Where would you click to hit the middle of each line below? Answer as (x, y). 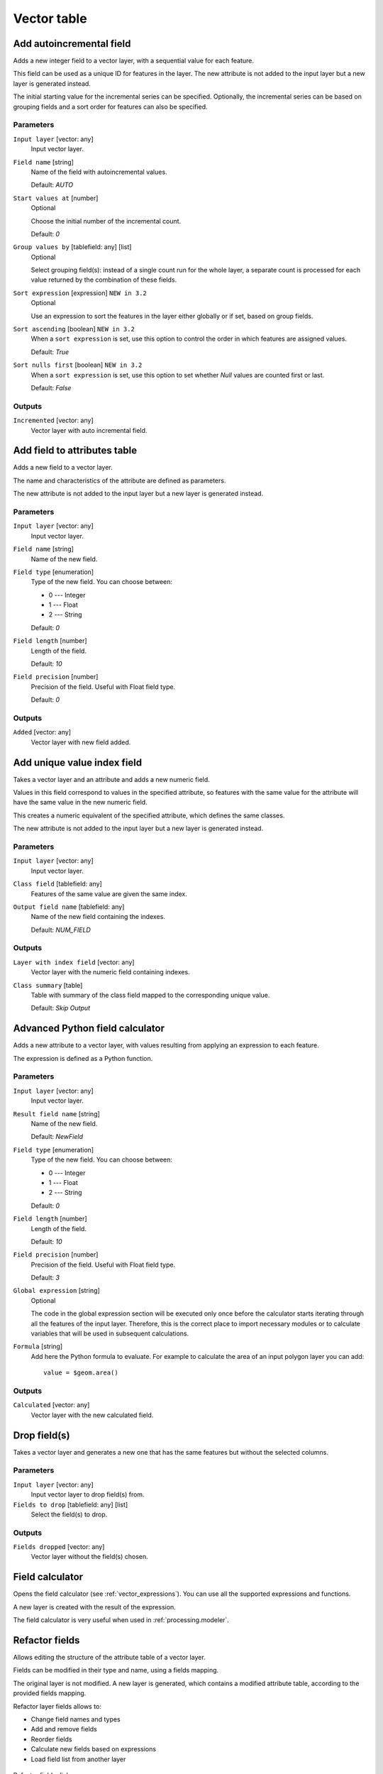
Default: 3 (45, 1278)
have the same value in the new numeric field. (81, 803)
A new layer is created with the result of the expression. (95, 1607)
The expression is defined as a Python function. (83, 1058)
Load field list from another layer (78, 1759)
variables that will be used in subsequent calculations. (110, 1333)
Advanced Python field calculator (89, 1029)
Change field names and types (76, 1719)
